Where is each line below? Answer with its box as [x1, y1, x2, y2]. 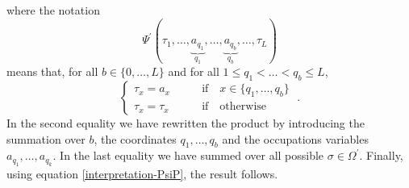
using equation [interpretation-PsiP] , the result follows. [6, 165, 278, 182]
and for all [168, 63, 219, 80]
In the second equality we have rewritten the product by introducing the [6, 115, 365, 132]
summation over [6, 130, 86, 147]
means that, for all [6, 63, 98, 80]
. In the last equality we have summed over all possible [52, 147, 324, 164]
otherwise [219, 101, 267, 113]
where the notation [6, 2, 100, 18]
